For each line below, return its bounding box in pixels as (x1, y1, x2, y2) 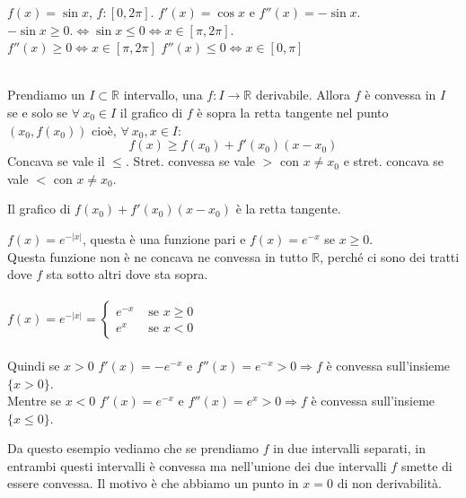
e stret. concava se (343, 152, 444, 170)
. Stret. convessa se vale (125, 152, 255, 170)
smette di (400, 456, 453, 475)
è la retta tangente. (235, 199, 341, 218)
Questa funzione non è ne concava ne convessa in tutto (7, 247, 308, 266)
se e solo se (7, 102, 68, 121)
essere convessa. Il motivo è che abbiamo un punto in (7, 474, 299, 493)
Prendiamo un (7, 85, 85, 104)
